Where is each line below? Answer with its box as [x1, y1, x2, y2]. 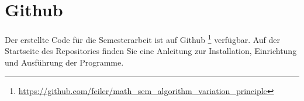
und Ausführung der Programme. [5, 56, 124, 68]
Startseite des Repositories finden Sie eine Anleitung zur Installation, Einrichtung [5, 45, 297, 57]
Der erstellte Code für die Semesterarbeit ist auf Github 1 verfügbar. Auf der [5, 32, 281, 45]
